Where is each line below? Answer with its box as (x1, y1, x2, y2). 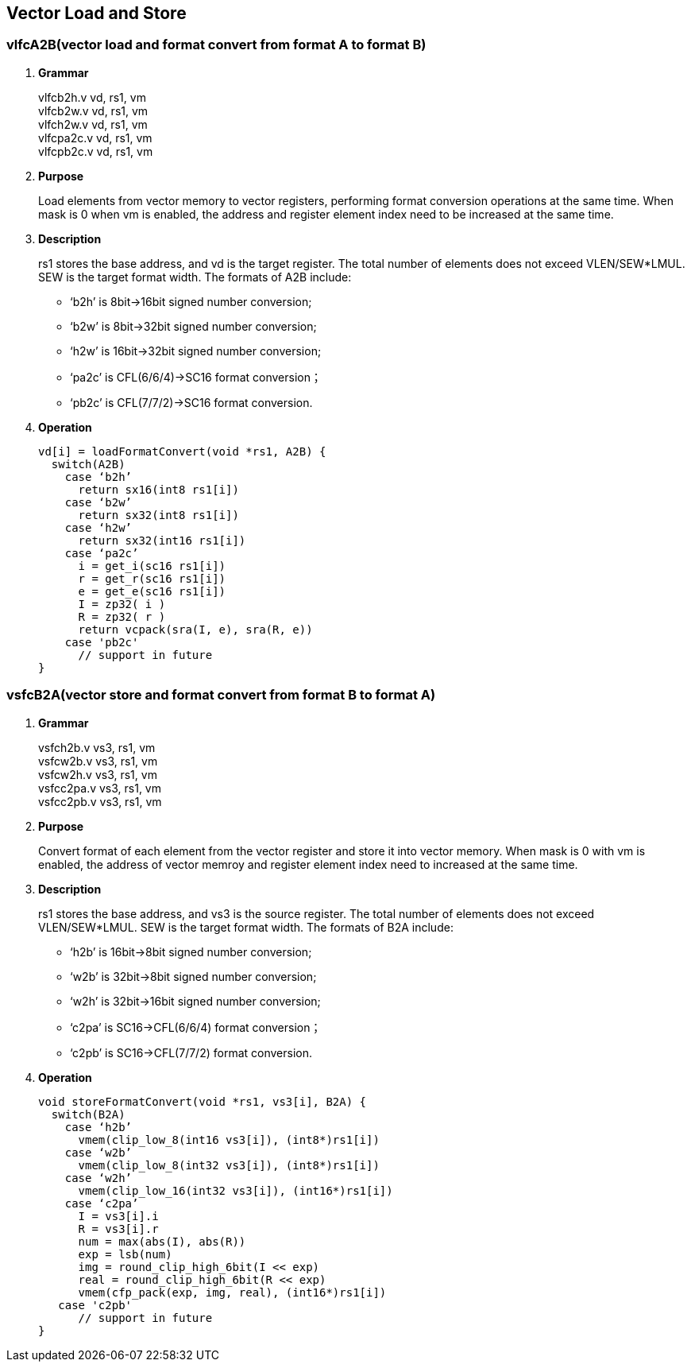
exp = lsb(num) (78, 1247, 172, 1261)
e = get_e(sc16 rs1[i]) (78, 584, 226, 598)
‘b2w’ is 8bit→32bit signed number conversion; (70, 319, 317, 333)
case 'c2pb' (58, 1298, 133, 1312)
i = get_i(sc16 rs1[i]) (78, 559, 226, 572)
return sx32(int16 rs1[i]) (78, 533, 246, 547)
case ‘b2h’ (64, 470, 133, 483)
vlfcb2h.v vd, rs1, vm (38, 90, 146, 104)
